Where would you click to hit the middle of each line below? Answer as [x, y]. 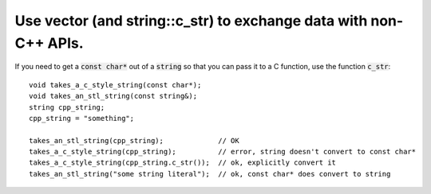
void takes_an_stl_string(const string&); [113, 96]
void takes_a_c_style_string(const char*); [115, 85]
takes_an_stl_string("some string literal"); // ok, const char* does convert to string [210, 174]
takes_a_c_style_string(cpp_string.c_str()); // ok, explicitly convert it [183, 163]
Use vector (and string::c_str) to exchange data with [191, 21]
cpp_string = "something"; [82, 118]
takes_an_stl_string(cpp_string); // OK [134, 140]
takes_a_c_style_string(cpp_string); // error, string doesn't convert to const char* [223, 152]
